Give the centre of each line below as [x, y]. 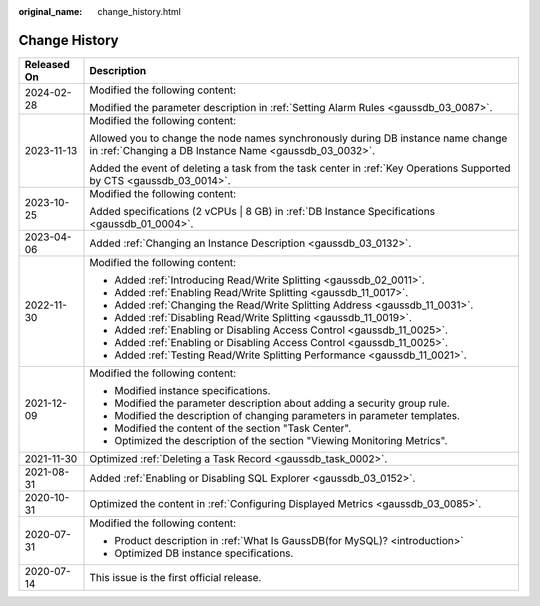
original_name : [50, 11]
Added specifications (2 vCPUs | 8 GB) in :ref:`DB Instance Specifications [262, 211]
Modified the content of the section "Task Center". [233, 428]
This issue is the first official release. [175, 577]
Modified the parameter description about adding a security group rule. [282, 403]
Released [47, 64]
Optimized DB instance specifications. [204, 553]
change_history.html [139, 11]
